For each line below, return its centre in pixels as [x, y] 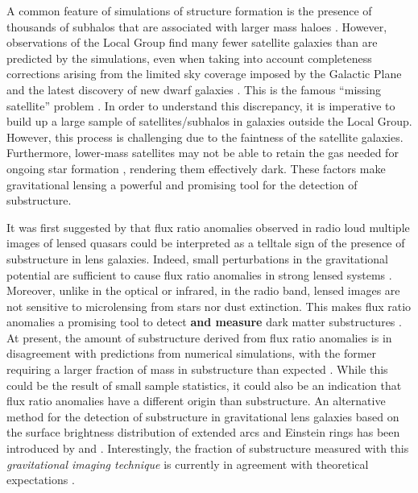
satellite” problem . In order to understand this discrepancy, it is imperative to [201, 105]
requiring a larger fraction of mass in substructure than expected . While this [197, 369]
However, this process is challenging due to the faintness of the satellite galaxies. [205, 137]
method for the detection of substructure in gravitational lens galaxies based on [203, 416]
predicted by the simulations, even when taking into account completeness [189, 58]
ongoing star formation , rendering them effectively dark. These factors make [196, 168]
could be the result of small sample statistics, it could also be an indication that [204, 385]
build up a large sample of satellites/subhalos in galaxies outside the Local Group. [209, 121]
